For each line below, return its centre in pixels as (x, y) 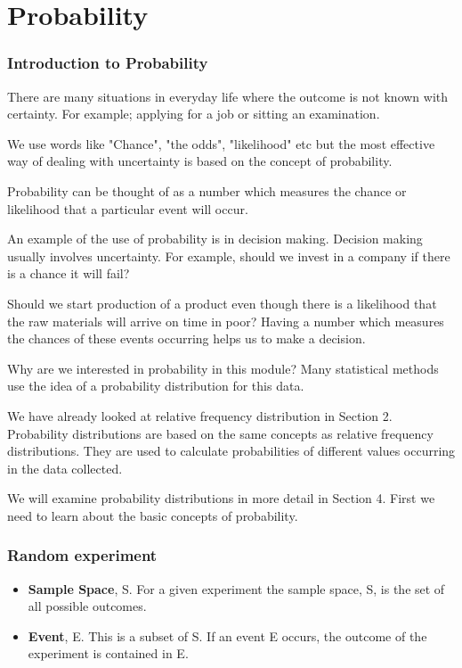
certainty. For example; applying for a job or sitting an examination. (194, 114)
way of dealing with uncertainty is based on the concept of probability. (200, 161)
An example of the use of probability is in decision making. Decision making (215, 239)
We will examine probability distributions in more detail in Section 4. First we (221, 498)
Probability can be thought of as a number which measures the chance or (207, 190)
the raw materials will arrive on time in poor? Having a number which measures (226, 321)
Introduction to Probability (108, 63)
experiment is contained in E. (108, 653)
